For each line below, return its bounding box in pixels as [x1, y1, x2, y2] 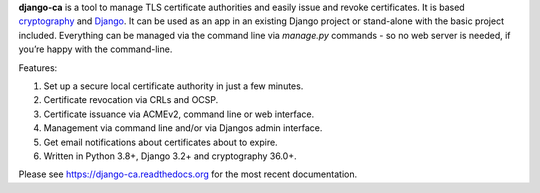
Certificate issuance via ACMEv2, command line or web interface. [43, 108, 315, 120]
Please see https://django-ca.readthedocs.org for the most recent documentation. [18, 168, 358, 180]
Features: [18, 61, 58, 74]
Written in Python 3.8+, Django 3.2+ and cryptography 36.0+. [43, 150, 297, 162]
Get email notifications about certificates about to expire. [43, 136, 279, 148]
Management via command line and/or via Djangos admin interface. [43, 122, 323, 134]
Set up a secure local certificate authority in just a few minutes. [43, 80, 304, 92]
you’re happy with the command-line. [18, 43, 173, 55]
